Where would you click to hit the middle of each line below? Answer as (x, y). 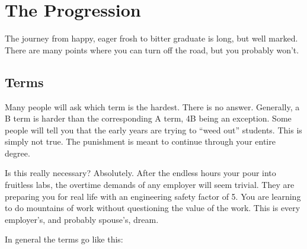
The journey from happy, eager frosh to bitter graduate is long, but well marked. (151, 38)
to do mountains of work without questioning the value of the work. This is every (153, 208)
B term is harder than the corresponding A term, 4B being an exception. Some (148, 118)
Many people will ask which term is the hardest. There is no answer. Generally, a (152, 106)
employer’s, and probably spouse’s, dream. (82, 219)
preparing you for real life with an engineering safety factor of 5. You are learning (153, 196)
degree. (17, 153)
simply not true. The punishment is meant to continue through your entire (140, 141)
